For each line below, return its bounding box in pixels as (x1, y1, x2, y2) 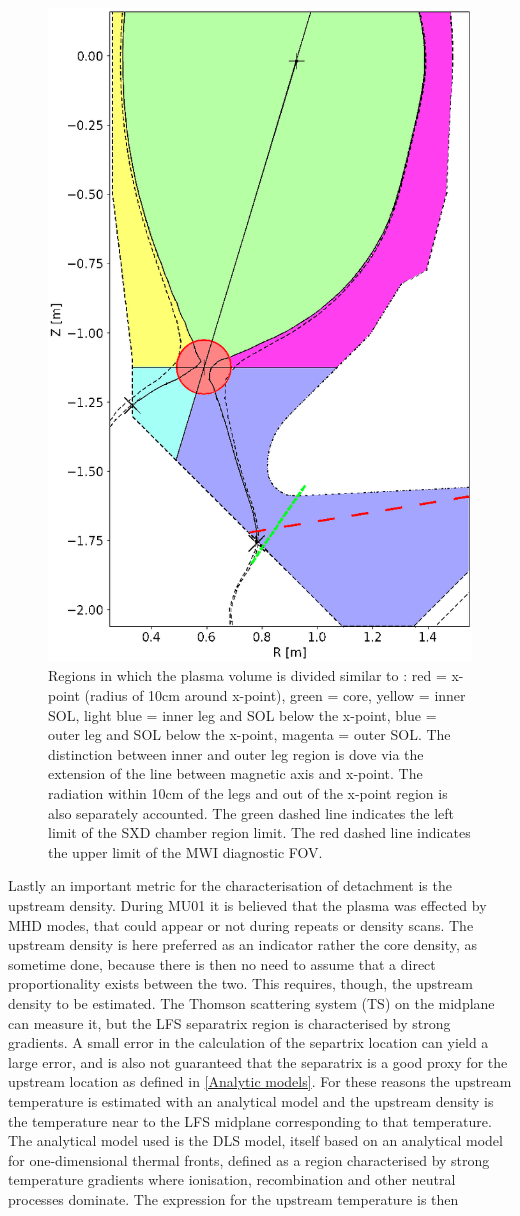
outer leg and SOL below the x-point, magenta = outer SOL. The (48, 724, 451, 745)
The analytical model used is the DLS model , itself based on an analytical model (8, 1130, 503, 1151)
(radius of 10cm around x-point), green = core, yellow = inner (84, 685, 466, 706)
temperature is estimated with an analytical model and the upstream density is (8, 1090, 494, 1111)
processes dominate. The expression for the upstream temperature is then (8, 1188, 459, 1209)
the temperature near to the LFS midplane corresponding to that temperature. (8, 1110, 492, 1131)
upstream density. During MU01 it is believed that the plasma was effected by (8, 895, 487, 915)
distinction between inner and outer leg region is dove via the (48, 743, 424, 764)
